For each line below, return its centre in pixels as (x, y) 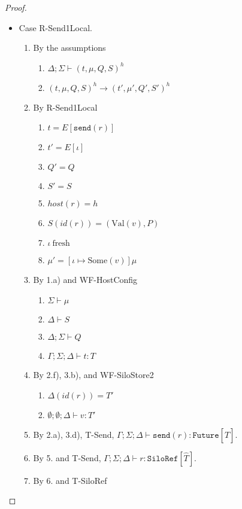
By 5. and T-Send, (67, 457)
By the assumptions (69, 48)
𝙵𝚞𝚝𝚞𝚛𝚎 (206, 435)
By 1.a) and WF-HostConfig (85, 280)
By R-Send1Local (65, 107)
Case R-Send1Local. (55, 27)
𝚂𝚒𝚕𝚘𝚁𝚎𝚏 (163, 458)
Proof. (16, 7)
